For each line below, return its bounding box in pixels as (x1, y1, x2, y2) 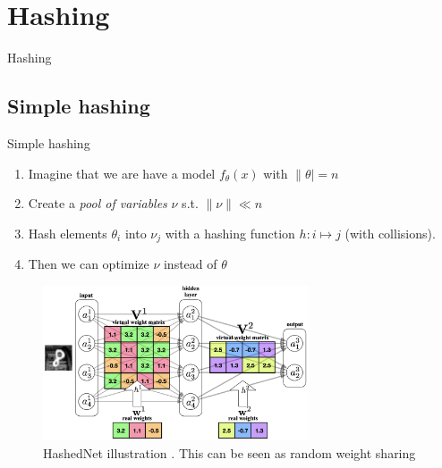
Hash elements (28, 223, 107, 242)
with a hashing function (165, 223, 295, 242)
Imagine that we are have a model (28, 163, 216, 182)
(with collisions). (344, 223, 436, 242)
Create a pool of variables (28, 194, 167, 213)
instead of (163, 255, 217, 273)
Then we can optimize (28, 255, 149, 273)
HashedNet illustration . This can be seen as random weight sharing (43, 443, 416, 462)
